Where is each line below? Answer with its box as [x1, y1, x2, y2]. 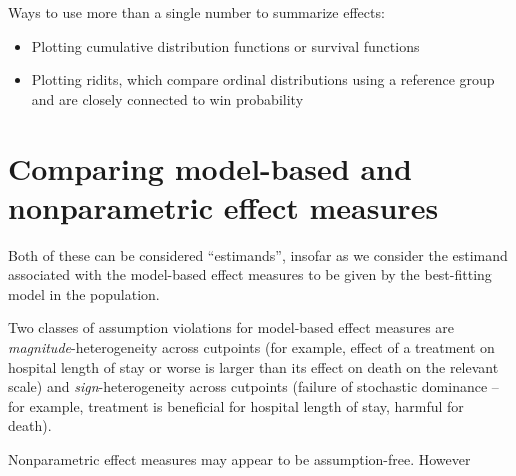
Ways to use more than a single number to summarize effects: [8, 2, 385, 22]
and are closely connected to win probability [31, 88, 304, 109]
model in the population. [8, 283, 160, 304]
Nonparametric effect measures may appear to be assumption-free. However [8, 449, 471, 470]
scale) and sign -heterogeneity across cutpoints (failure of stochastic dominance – [8, 376, 499, 397]
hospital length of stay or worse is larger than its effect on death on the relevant [8, 356, 499, 377]
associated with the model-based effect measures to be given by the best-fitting [8, 264, 492, 285]
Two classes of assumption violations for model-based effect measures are [8, 317, 455, 338]
